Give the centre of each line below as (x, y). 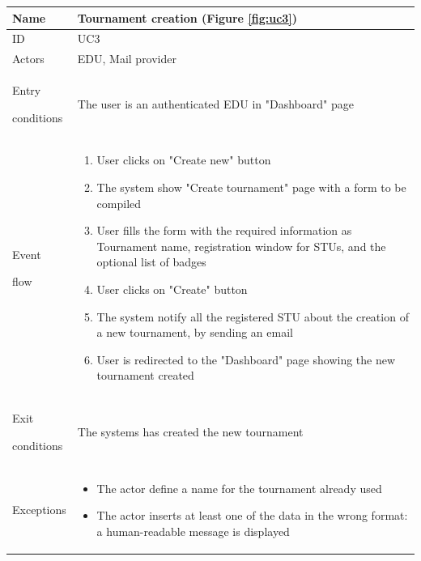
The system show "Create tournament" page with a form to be (251, 187)
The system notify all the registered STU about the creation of (253, 316)
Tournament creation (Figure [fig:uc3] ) (187, 17)
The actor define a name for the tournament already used (239, 488)
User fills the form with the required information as (224, 230)
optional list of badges (151, 262)
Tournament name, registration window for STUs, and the (241, 246)
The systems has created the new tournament (190, 432)
